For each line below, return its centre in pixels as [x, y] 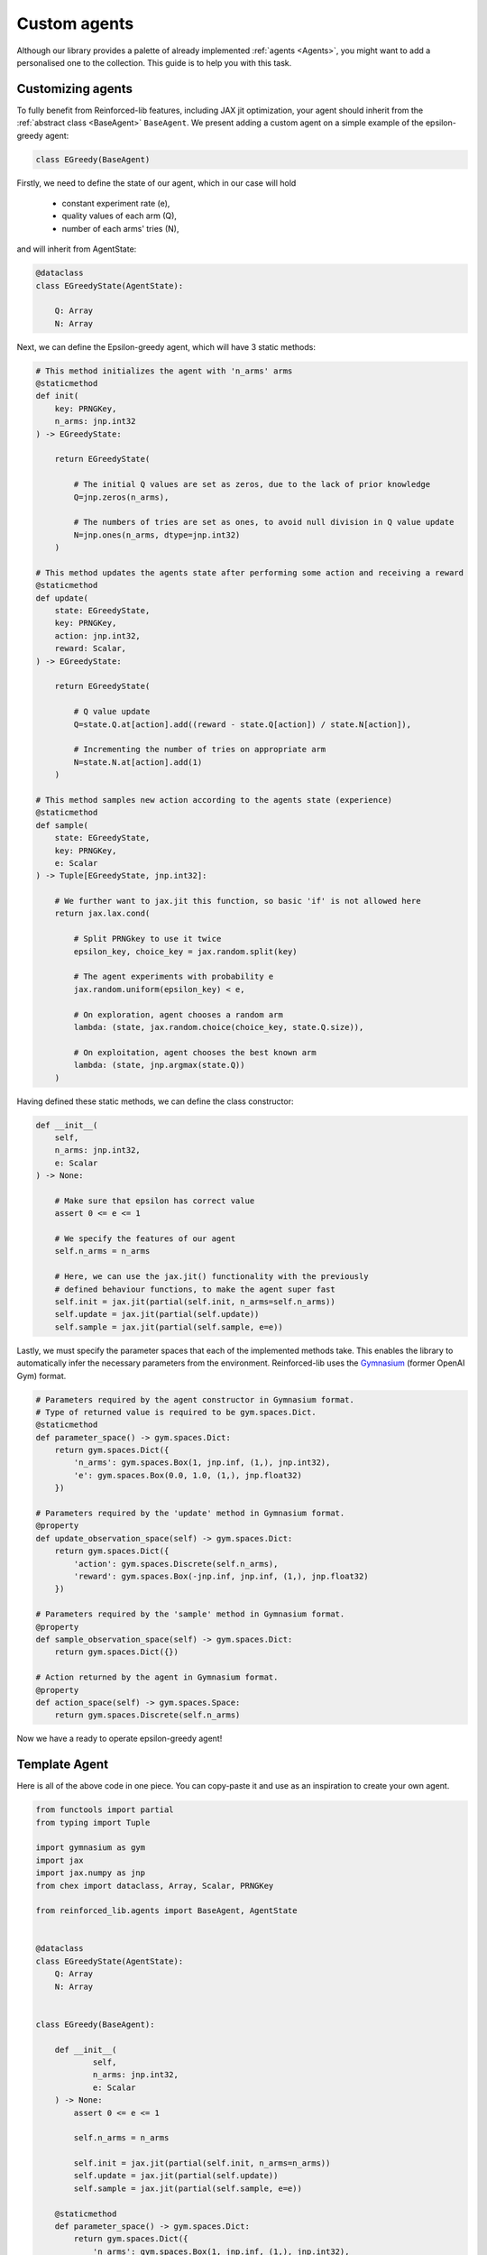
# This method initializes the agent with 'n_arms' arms [164, 371]
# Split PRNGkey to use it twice [147, 939]
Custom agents [75, 23]
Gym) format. [41, 1376]
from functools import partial [105, 1810]
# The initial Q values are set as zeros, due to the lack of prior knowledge [252, 484]
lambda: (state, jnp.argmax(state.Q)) [159, 1065]
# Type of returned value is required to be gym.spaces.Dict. [176, 1412]
